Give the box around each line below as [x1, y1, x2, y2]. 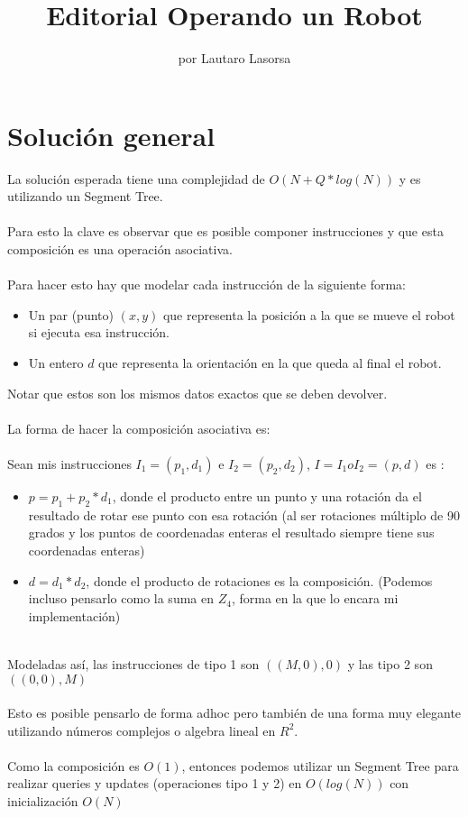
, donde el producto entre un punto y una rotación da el [112, 486, 422, 505]
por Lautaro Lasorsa [178, 49, 291, 68]
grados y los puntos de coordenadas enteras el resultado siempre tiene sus [28, 523, 435, 542]
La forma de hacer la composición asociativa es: [7, 418, 271, 437]
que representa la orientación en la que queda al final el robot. [98, 353, 442, 372]
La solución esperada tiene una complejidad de [7, 169, 265, 188]
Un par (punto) [28, 305, 114, 324]
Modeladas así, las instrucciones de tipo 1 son [7, 654, 260, 673]
